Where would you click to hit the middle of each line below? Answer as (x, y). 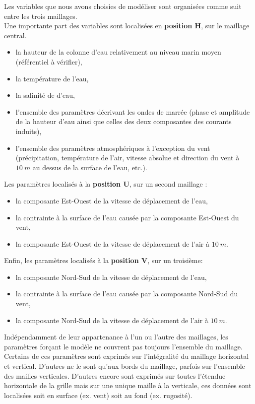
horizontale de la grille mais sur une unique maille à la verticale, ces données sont (128, 385)
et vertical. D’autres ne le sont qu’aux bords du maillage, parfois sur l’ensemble (125, 366)
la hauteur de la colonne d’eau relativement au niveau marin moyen (118, 52)
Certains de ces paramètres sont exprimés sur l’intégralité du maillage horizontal (127, 356)
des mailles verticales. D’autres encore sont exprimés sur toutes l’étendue (115, 375)
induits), (29, 131)
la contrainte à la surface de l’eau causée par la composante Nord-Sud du (127, 294)
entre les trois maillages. (41, 16)
